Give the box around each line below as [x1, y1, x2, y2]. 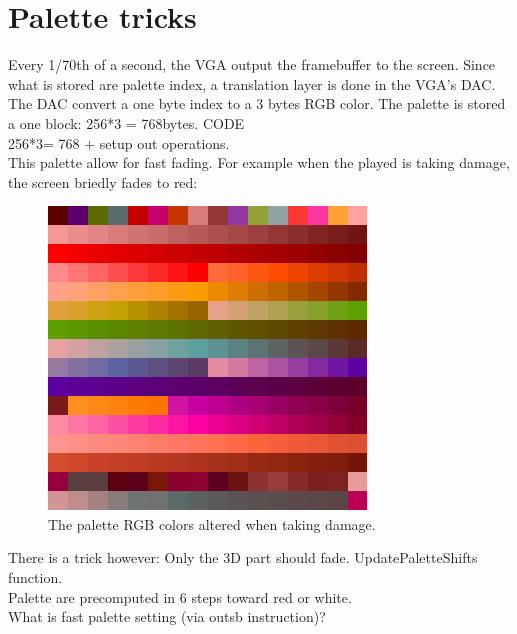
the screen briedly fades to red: [8, 171, 198, 192]
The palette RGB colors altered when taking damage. [48, 513, 376, 534]
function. [8, 567, 63, 588]
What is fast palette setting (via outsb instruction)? [8, 606, 326, 627]
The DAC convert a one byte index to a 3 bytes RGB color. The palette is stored [8, 93, 506, 114]
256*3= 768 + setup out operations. [8, 132, 230, 153]
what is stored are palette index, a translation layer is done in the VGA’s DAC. [8, 73, 496, 94]
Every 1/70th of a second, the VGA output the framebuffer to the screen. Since [8, 54, 496, 75]
